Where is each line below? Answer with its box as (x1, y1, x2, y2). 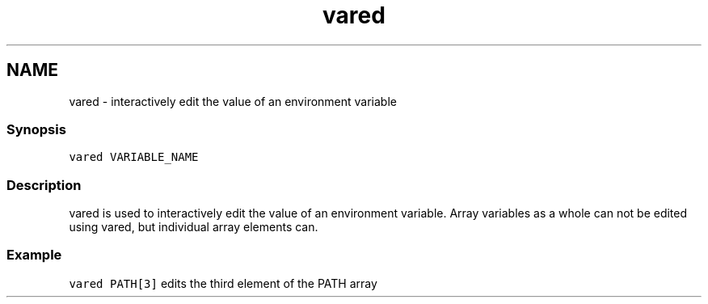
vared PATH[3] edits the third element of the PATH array (69, 276, 377, 290)
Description (6, 176, 82, 193)
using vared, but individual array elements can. (69, 220, 318, 234)
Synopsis (6, 120, 66, 137)
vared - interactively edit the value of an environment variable (69, 94, 397, 108)
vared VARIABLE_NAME (69, 150, 199, 164)
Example (6, 247, 62, 264)
